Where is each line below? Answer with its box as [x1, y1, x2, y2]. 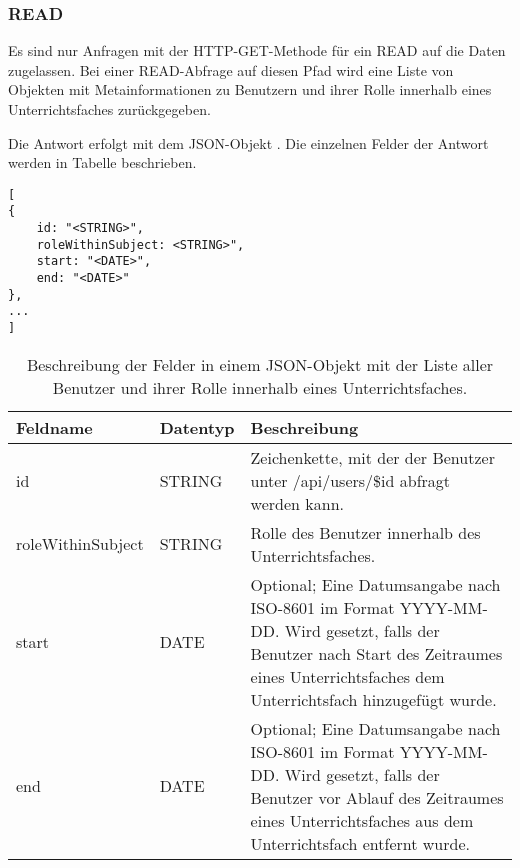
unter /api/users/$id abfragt [250, 468, 451, 492]
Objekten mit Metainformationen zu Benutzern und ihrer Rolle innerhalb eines [8, 79, 492, 100]
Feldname [16, 415, 93, 439]
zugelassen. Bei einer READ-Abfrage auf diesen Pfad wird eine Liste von [8, 59, 454, 80]
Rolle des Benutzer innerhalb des [250, 520, 481, 544]
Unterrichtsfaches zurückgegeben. [8, 99, 211, 119]
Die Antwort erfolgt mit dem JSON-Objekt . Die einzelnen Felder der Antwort [8, 132, 489, 153]
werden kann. [250, 491, 344, 515]
